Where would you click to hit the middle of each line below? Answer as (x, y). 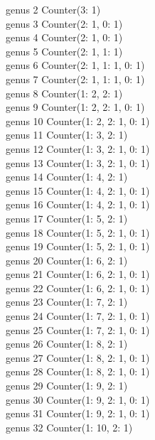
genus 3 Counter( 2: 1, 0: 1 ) (64, 23)
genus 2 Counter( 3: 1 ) (53, 9)
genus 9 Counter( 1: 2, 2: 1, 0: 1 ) (75, 107)
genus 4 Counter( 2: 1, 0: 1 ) (64, 37)
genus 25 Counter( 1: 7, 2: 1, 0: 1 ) (78, 329)
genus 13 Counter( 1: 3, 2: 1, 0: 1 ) (78, 162)
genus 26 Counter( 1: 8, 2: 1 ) (67, 344)
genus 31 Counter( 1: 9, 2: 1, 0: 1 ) (78, 413)
